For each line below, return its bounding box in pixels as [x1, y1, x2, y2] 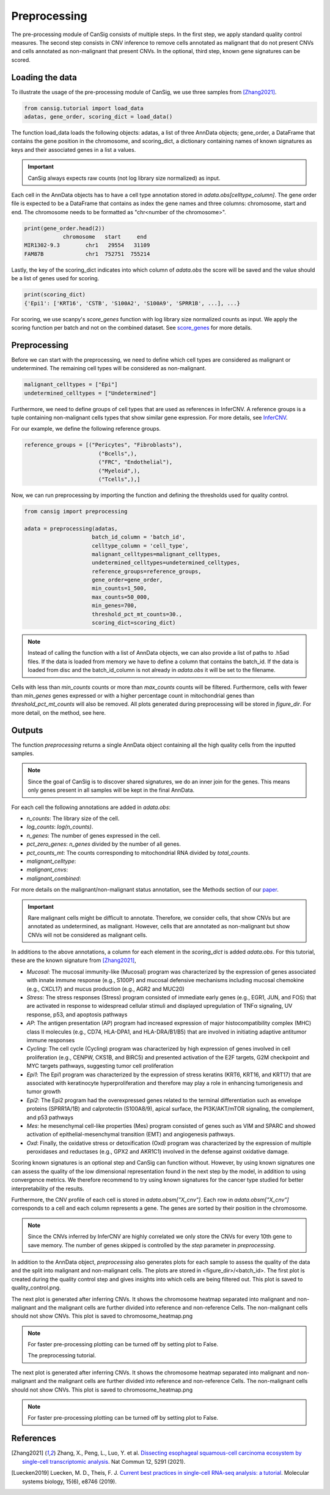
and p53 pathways [26, 1114, 73, 1121]
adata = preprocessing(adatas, [24, 525, 119, 532]
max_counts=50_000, [92, 594, 150, 600]
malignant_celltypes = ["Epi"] [24, 381, 119, 388]
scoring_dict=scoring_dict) [92, 619, 176, 627]
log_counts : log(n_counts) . [26, 823, 94, 830]
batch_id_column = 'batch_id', [92, 534, 186, 541]
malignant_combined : [26, 874, 81, 882]
